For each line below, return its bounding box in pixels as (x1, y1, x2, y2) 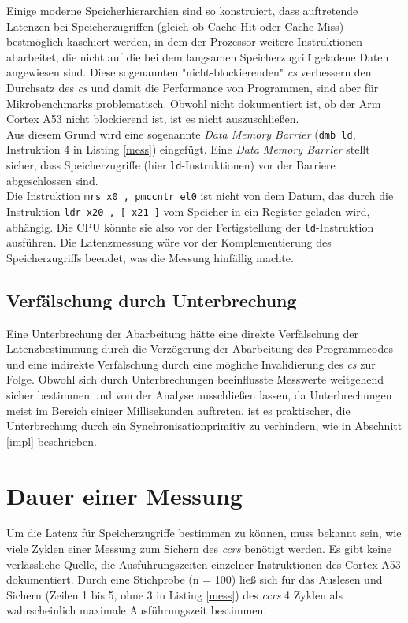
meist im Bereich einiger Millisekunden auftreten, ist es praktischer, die (6, 402, 351, 418)
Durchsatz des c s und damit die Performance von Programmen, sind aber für (6, 79, 379, 95)
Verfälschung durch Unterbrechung (6, 287, 297, 312)
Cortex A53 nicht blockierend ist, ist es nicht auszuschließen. (6, 110, 299, 127)
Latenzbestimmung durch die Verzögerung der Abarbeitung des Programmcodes (6, 340, 393, 357)
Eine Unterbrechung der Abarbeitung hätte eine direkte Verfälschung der (6, 324, 359, 341)
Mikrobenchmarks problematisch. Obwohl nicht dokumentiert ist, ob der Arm (6, 95, 381, 111)
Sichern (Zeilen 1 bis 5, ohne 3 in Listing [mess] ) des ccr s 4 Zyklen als (6, 586, 343, 603)
